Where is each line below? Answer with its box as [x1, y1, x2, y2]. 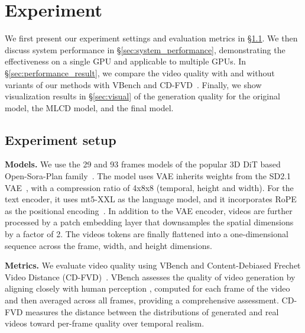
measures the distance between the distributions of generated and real [25, 305, 279, 318]
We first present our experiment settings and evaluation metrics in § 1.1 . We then [5, 32, 298, 44]
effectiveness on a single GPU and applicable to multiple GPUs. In [5, 55, 246, 67]
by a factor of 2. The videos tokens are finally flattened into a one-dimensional [5, 228, 288, 240]
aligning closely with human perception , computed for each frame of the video [5, 282, 290, 295]
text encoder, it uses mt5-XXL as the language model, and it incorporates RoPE [5, 193, 297, 205]
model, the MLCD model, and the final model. [5, 101, 174, 114]
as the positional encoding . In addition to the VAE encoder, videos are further [5, 204, 293, 216]
